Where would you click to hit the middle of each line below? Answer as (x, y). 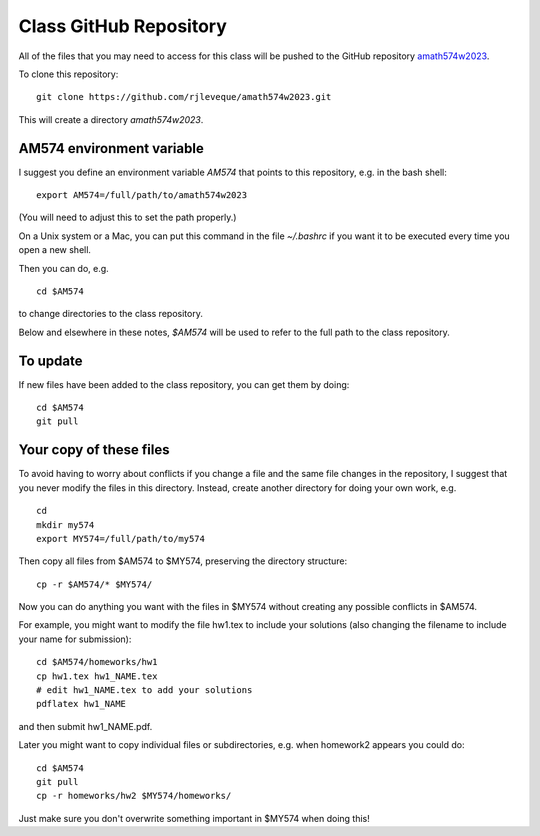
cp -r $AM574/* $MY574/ (94, 584)
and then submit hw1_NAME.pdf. (85, 726)
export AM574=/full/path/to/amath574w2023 (142, 195)
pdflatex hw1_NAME (81, 704)
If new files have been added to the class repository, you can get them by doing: (184, 384)
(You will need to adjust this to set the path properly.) (127, 217)
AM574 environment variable (111, 148)
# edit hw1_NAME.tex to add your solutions (144, 690)
